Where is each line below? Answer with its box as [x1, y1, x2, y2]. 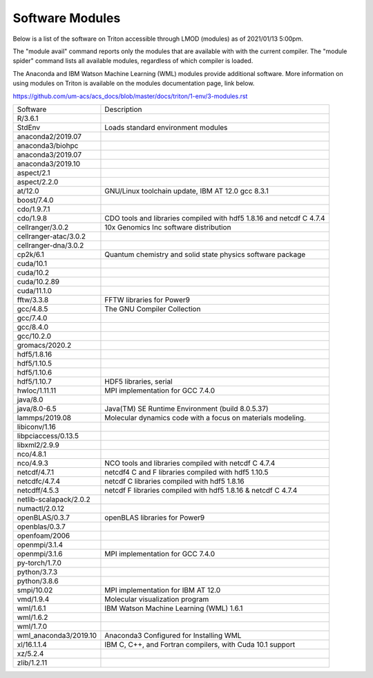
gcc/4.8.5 [17, 304, 48, 314]
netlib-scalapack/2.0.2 [17, 494, 90, 504]
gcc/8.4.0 [17, 322, 48, 332]
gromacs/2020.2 [17, 340, 72, 350]
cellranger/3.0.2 [17, 222, 69, 232]
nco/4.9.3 [17, 458, 48, 468]
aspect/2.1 [17, 168, 50, 178]
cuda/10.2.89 [17, 276, 60, 286]
